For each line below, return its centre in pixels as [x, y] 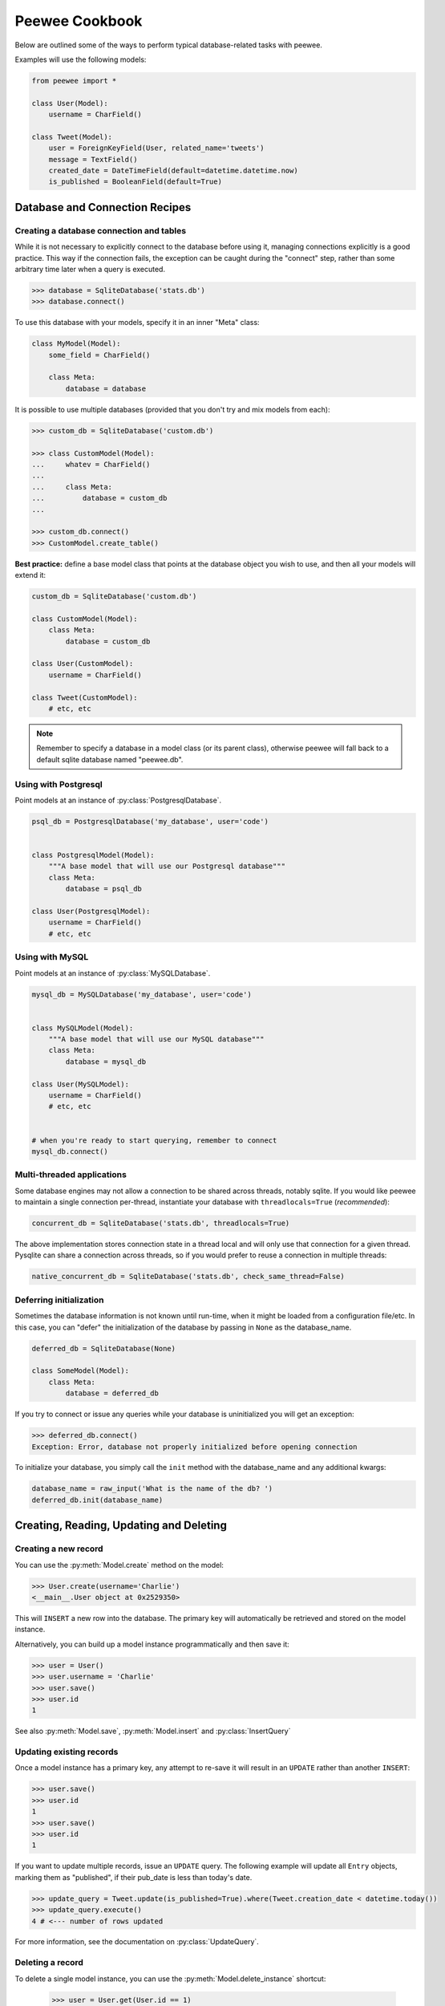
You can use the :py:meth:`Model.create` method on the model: [119, 1565]
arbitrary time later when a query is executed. [90, 269]
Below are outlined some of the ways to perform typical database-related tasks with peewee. [168, 45]
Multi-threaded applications [71, 1175]
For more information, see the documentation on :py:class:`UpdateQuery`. [137, 1942]
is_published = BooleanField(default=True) [135, 182]
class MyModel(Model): [76, 344]
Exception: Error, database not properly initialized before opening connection [194, 1447]
